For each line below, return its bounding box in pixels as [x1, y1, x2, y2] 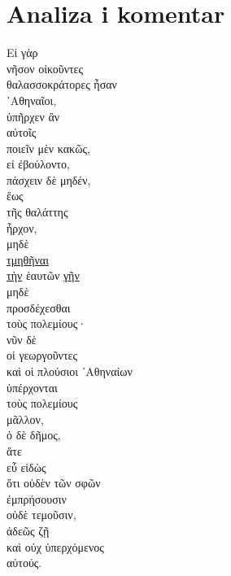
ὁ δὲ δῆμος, [7, 426, 61, 443]
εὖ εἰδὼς [7, 458, 46, 475]
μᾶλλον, [7, 410, 44, 427]
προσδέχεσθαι [7, 299, 71, 316]
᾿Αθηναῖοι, [7, 91, 57, 108]
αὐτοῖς [7, 124, 37, 141]
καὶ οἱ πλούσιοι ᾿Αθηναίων [7, 363, 133, 379]
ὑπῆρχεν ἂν [7, 107, 60, 124]
